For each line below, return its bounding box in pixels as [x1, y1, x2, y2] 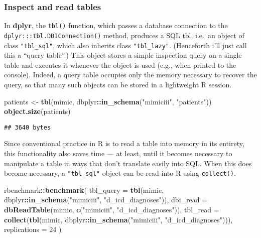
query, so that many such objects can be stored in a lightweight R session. [4, 79, 232, 89]
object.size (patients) [4, 106, 71, 116]
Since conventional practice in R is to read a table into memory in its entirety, [4, 138, 244, 149]
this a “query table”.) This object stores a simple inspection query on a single [4, 50, 242, 60]
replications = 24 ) [4, 224, 62, 234]
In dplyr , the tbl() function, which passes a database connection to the [4, 20, 228, 31]
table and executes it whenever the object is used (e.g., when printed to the [4, 59, 236, 70]
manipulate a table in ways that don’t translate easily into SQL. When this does [4, 158, 252, 168]
